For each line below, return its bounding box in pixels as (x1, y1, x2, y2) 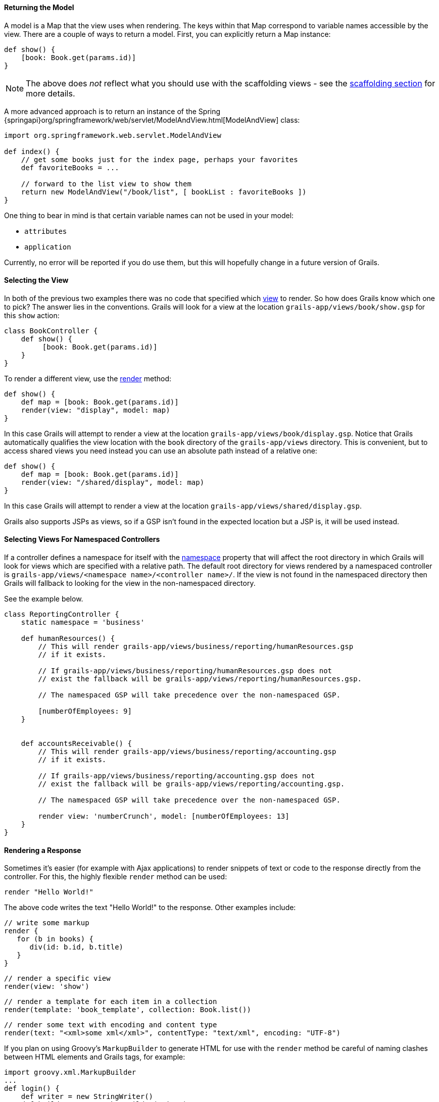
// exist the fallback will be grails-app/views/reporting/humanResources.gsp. (38, 675, 362, 683)
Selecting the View (4, 276, 69, 285)
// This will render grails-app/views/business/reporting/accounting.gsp (38, 747, 336, 756)
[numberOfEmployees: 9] (38, 707, 132, 716)
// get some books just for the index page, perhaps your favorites (21, 155, 298, 164)
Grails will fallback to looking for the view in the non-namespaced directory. (4, 579, 256, 588)
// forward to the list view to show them (21, 179, 191, 188)
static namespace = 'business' (21, 618, 145, 627)
